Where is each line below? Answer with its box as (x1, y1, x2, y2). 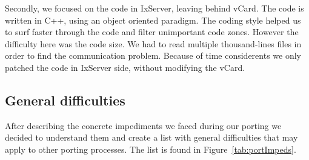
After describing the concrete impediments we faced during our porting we (5, 119, 282, 132)
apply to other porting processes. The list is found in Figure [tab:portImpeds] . (5, 142, 296, 155)
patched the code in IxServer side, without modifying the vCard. (5, 61, 245, 73)
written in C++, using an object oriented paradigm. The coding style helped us (5, 13, 301, 26)
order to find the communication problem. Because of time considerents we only (5, 49, 301, 62)
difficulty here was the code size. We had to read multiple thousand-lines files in (5, 37, 302, 50)
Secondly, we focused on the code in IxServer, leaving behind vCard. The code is (5, 2, 304, 14)
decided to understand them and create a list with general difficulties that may (5, 131, 298, 144)
